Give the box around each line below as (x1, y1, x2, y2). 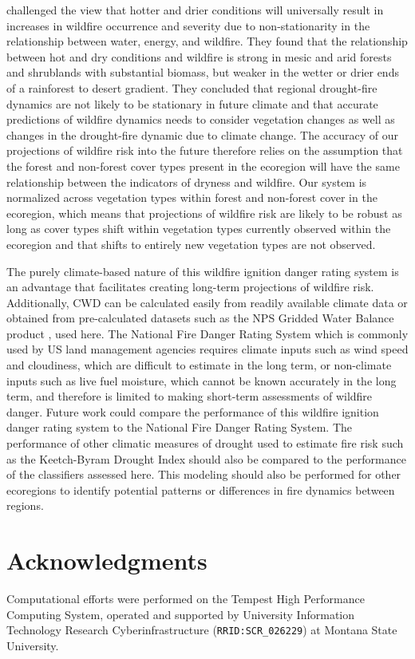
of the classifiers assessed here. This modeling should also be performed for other (6, 466, 401, 483)
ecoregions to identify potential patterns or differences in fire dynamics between (6, 481, 395, 498)
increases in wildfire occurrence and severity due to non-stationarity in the (6, 17, 370, 34)
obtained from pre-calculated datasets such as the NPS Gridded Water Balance (6, 310, 394, 326)
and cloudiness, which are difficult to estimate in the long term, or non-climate (6, 357, 392, 373)
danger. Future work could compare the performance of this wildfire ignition (6, 403, 379, 420)
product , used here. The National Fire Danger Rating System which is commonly (6, 325, 409, 341)
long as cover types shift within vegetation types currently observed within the (6, 220, 391, 237)
